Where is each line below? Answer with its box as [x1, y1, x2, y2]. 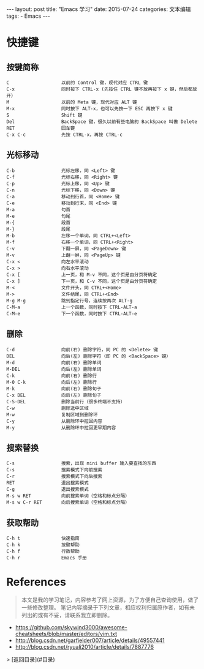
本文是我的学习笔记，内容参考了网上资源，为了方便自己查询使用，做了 [21, 596, 199, 604]
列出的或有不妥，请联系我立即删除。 [21, 611, 113, 619]
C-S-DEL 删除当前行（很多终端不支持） [6, 398, 126, 405]
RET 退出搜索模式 [6, 480, 89, 486]
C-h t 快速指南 [6, 536, 80, 542]
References [6, 575, 66, 589]
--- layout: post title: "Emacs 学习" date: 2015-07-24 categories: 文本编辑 [6, 6, 191, 13]
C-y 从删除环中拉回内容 [6, 418, 103, 424]
